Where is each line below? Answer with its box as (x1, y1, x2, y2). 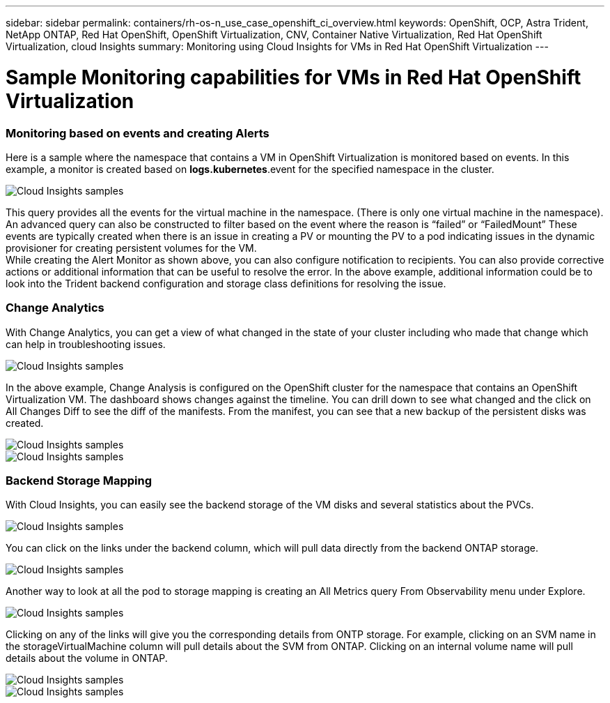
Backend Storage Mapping (6, 474, 152, 487)
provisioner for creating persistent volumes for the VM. (6, 241, 257, 254)
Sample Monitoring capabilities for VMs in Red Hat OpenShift (6, 65, 581, 89)
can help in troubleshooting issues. (6, 338, 166, 350)
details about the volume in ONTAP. (6, 652, 168, 665)
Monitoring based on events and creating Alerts (6, 126, 269, 140)
